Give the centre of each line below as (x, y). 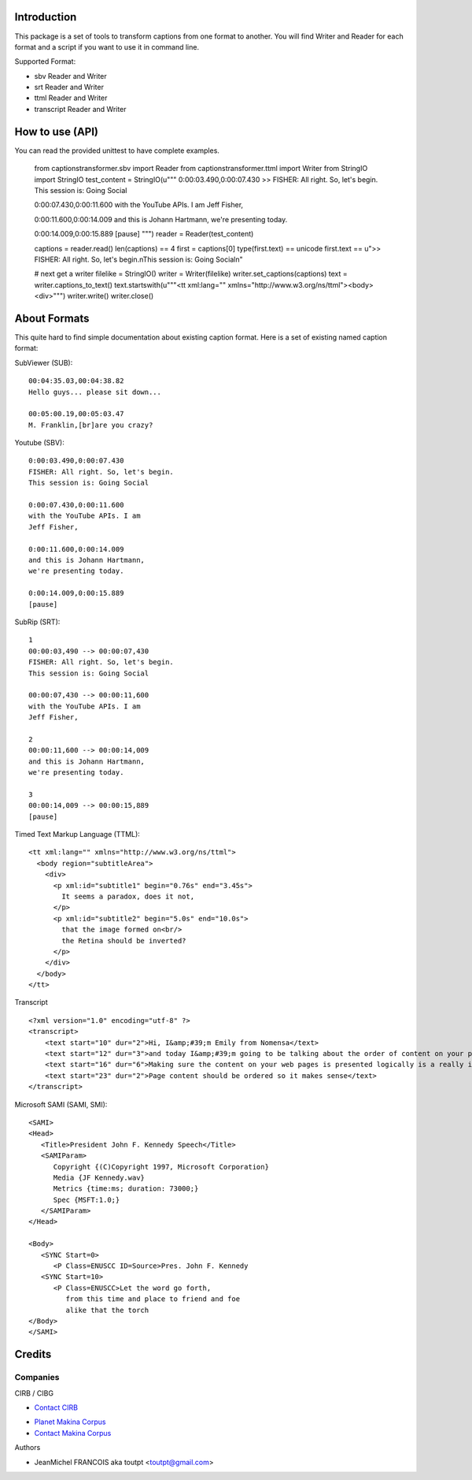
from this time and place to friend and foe (153, 1299)
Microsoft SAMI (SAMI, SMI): (61, 1104)
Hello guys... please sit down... (95, 392)
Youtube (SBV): (39, 443)
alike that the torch (107, 1310)
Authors (28, 1448)
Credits (33, 1354)
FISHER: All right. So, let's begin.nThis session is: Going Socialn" (138, 259)
